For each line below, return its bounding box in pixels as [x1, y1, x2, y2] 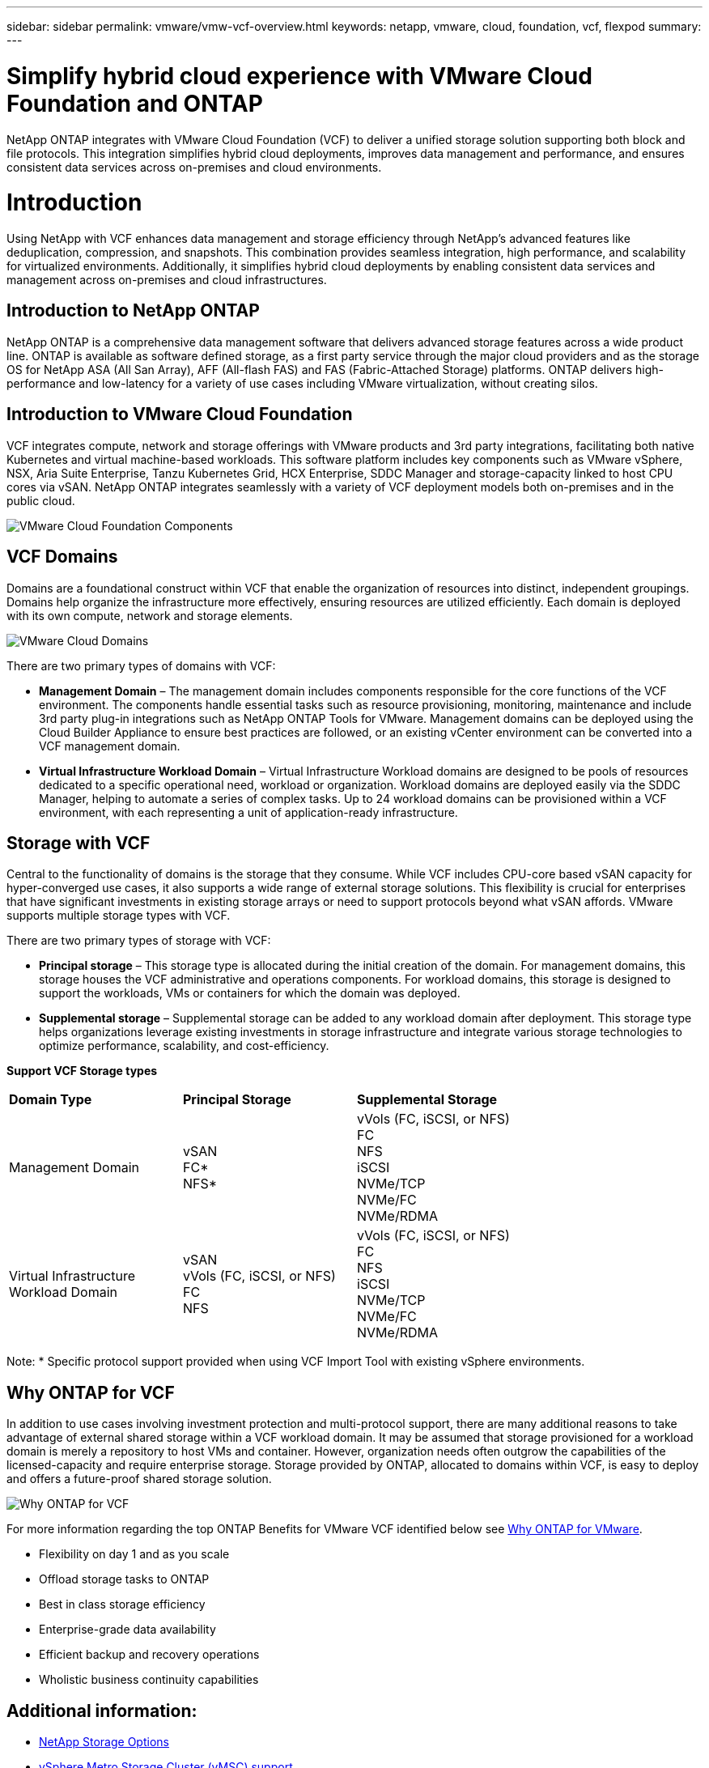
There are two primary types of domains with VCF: [6, 658, 276, 673]
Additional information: [6, 1700, 197, 1721]
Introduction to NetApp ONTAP [6, 300, 260, 321]
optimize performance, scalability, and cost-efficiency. [39, 1039, 329, 1053]
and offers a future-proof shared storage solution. [6, 1472, 272, 1486]
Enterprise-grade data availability [39, 1622, 216, 1637]
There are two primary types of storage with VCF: [6, 933, 271, 948]
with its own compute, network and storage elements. [6, 608, 293, 623]
